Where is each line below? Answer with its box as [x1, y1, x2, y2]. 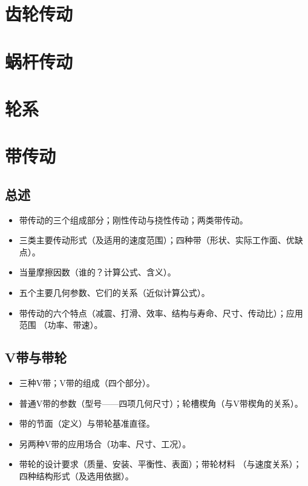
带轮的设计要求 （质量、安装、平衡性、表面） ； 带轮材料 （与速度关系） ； [19, 458, 302, 470]
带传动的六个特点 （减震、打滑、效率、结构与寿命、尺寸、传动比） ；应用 [19, 306, 303, 319]
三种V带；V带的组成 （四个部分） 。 [19, 376, 155, 389]
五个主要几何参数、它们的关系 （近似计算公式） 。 [19, 286, 210, 299]
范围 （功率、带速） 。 [19, 318, 103, 331]
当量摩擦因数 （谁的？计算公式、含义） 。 [19, 266, 176, 278]
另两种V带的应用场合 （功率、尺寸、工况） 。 [19, 437, 191, 450]
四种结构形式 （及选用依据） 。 [19, 470, 134, 482]
